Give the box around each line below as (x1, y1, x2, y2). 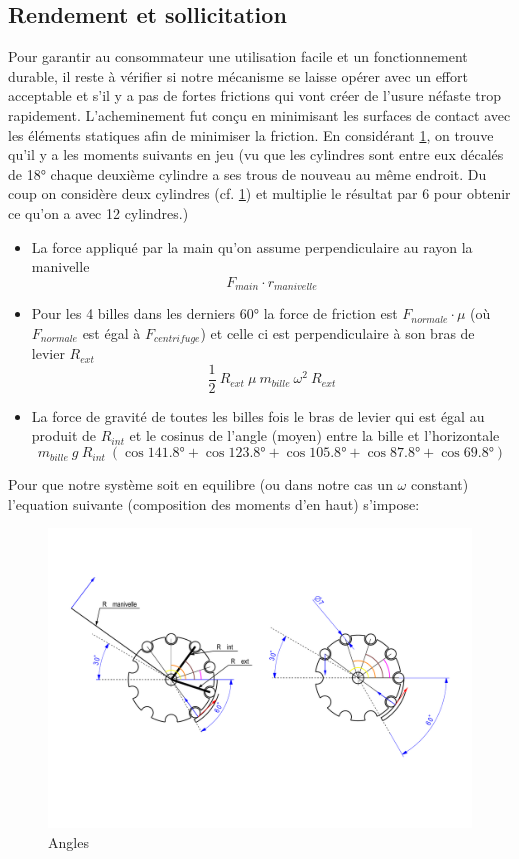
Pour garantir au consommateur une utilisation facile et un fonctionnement (8, 46, 468, 67)
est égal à (82, 322, 141, 343)
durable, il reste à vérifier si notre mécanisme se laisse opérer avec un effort (8, 65, 468, 86)
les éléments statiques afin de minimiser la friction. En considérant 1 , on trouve (8, 124, 494, 145)
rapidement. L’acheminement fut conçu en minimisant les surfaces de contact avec (8, 104, 511, 125)
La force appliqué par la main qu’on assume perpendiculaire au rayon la (31, 236, 473, 257)
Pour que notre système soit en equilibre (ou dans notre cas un (8, 474, 393, 495)
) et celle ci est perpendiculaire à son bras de (200, 322, 475, 343)
